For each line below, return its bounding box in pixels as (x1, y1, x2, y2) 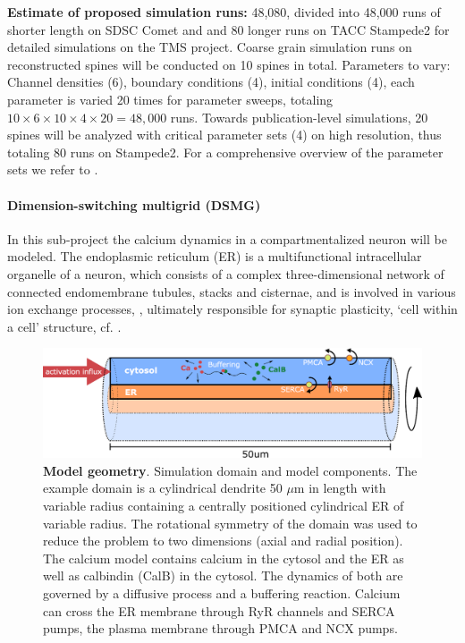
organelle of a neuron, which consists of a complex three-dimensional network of (7, 264, 444, 283)
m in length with (293, 478, 386, 497)
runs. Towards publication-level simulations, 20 (170, 107, 428, 126)
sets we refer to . (7, 160, 98, 179)
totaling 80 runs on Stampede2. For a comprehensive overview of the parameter (7, 142, 444, 161)
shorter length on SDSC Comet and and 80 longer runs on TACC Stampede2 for (7, 20, 450, 38)
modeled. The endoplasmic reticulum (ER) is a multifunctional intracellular (7, 247, 422, 266)
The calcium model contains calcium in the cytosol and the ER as (43, 548, 404, 567)
